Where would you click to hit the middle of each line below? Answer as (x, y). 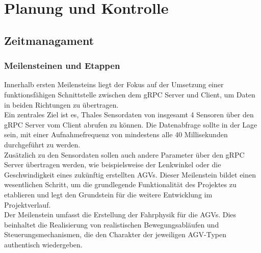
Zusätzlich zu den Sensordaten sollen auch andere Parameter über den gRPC (124, 154)
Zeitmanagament (49, 40)
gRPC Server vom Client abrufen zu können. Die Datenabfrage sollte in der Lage (131, 124)
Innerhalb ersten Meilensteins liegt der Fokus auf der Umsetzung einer (114, 84)
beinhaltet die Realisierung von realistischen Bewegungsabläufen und (112, 224)
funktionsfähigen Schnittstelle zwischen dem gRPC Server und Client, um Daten (130, 94)
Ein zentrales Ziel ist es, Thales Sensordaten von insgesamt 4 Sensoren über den (129, 115)
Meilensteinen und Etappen (62, 66)
